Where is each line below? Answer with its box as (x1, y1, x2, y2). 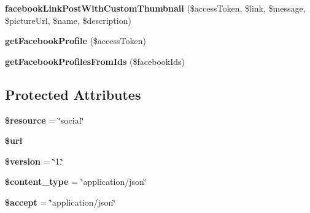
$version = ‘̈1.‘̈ (5, 154, 63, 167)
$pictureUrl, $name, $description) (5, 13, 131, 26)
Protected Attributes (5, 84, 141, 103)
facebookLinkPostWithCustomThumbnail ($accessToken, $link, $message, (5, 2, 306, 14)
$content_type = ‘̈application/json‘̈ (5, 175, 147, 188)
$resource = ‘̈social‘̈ (5, 113, 84, 126)
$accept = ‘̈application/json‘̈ (5, 195, 116, 208)
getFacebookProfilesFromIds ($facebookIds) (5, 54, 185, 67)
